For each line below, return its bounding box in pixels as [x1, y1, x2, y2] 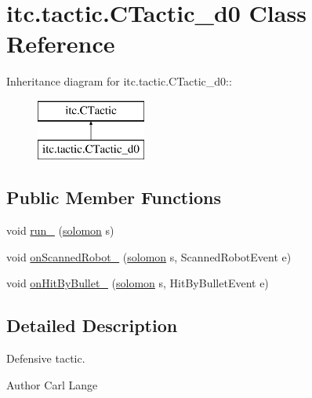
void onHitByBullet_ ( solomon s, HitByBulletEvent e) [6, 275, 269, 291]
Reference [6, 27, 115, 60]
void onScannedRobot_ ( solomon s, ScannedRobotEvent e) [6, 248, 292, 265]
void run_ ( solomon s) [6, 222, 114, 239]
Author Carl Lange [6, 376, 98, 393]
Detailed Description [6, 313, 178, 338]
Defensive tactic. [6, 350, 85, 367]
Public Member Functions [6, 185, 221, 210]
